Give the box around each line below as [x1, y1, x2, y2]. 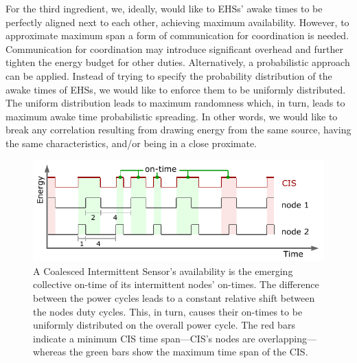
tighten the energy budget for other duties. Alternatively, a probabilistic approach [5, 55, 350, 69]
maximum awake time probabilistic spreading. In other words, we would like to [5, 109, 338, 123]
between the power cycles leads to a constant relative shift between [33, 290, 315, 305]
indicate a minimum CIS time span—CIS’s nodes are [33, 331, 255, 345]
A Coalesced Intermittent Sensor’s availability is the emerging [33, 263, 293, 278]
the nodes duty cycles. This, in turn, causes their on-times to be [33, 304, 303, 318]
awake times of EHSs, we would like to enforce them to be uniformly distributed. [5, 82, 346, 96]
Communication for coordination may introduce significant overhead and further [5, 41, 343, 56]
